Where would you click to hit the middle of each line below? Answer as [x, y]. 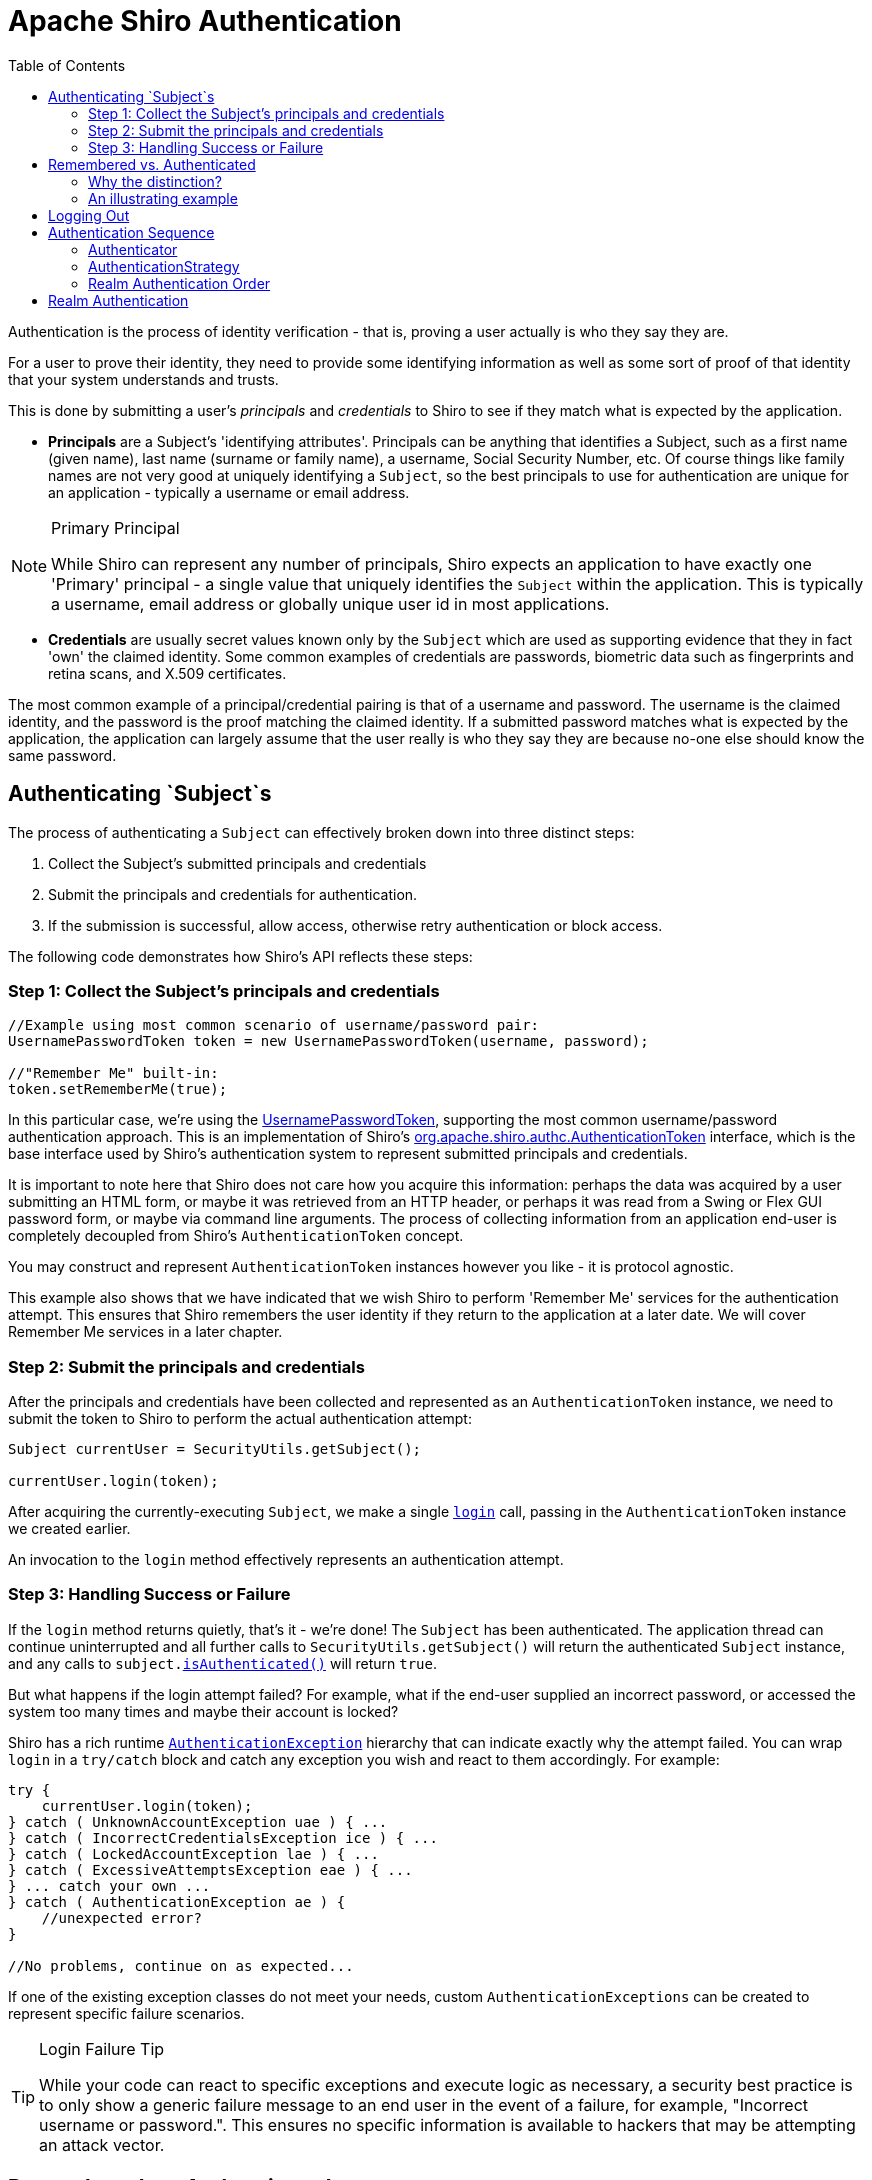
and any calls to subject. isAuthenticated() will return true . [223, 1663]
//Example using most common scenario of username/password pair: [274, 1025]
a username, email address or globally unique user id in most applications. [330, 603]
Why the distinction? [155, 181]
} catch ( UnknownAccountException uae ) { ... [198, 1821]
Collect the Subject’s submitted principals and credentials [237, 863]
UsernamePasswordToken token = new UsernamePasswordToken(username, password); [328, 1041]
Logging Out [89, 215]
